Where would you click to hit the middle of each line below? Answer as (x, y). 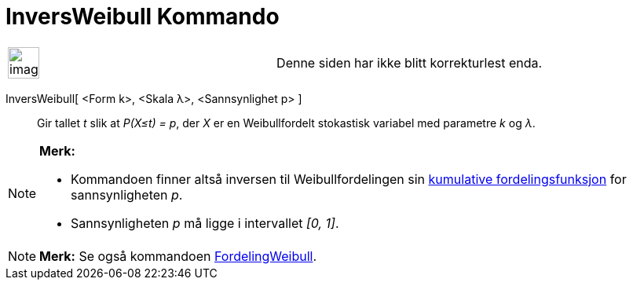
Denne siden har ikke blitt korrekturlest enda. (410, 62)
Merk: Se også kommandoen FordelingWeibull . (178, 256)
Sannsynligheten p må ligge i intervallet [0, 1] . (205, 223)
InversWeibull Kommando (143, 16)
